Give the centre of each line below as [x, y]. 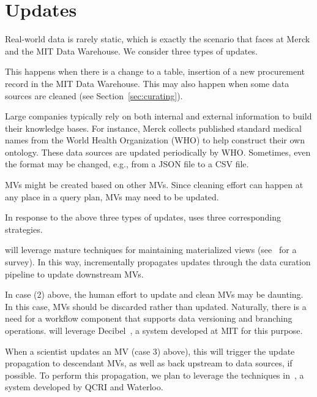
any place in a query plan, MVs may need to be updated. [112, 196]
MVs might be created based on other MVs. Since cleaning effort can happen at [154, 185]
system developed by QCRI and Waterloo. [84, 387]
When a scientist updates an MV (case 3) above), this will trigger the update [150, 351]
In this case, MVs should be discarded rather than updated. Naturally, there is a [156, 306]
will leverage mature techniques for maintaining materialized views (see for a [151, 250]
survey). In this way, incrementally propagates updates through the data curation [158, 262]
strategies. [24, 229]
